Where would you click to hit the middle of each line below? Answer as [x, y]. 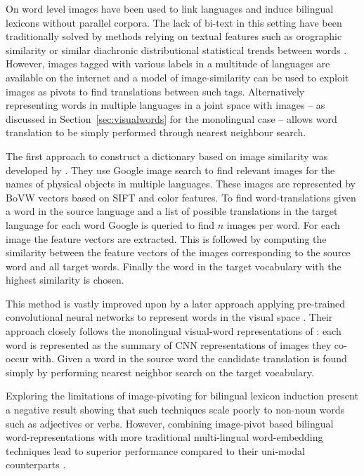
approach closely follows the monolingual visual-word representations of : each [174, 331]
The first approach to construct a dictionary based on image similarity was [167, 156]
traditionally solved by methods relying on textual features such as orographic [174, 36]
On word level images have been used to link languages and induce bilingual [170, 8]
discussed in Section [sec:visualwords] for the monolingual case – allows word [171, 118]
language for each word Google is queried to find [110, 224]
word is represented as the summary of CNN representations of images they [169, 344]
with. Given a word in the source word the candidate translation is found [189, 358]
